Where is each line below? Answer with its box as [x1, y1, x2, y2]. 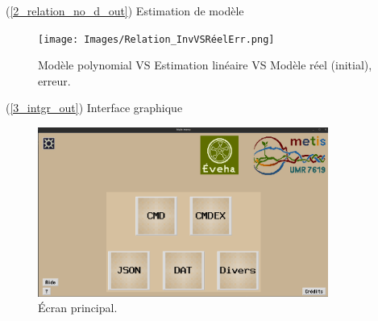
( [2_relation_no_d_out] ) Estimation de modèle [6, 2, 244, 19]
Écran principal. [38, 299, 118, 316]
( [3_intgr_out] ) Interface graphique [6, 99, 183, 116]
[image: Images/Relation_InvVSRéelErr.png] [38, 33, 275, 45]
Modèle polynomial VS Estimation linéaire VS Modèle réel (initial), [38, 56, 372, 73]
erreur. [38, 72, 71, 89]
